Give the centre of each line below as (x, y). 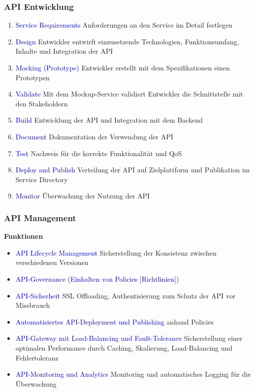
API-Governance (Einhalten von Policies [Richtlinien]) (97, 278)
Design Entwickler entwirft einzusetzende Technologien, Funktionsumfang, (127, 41)
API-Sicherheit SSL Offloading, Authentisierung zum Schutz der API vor (126, 295)
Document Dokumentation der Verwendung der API (94, 136)
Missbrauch (33, 305)
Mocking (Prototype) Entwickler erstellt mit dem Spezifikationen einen (123, 67)
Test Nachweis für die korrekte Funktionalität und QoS (99, 153)
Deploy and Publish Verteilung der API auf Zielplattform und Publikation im (133, 170)
